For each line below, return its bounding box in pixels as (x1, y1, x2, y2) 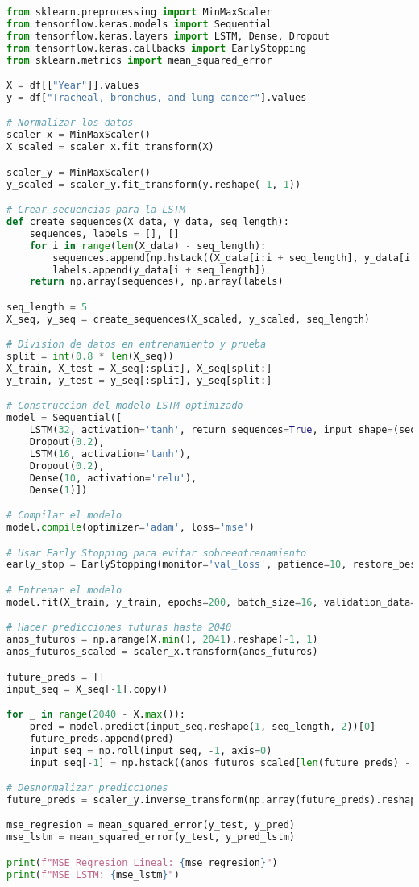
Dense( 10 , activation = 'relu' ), (29, 472, 197, 484)
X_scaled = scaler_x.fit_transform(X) (6, 141, 214, 153)
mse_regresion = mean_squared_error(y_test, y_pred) (6, 819, 295, 831)
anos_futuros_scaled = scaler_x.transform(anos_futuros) (6, 646, 318, 658)
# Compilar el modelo (6, 510, 122, 522)
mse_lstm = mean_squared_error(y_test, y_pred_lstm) (6, 831, 295, 843)
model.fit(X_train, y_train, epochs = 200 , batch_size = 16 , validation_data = (6, 596, 417, 608)
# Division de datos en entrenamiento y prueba (6, 339, 267, 351)
